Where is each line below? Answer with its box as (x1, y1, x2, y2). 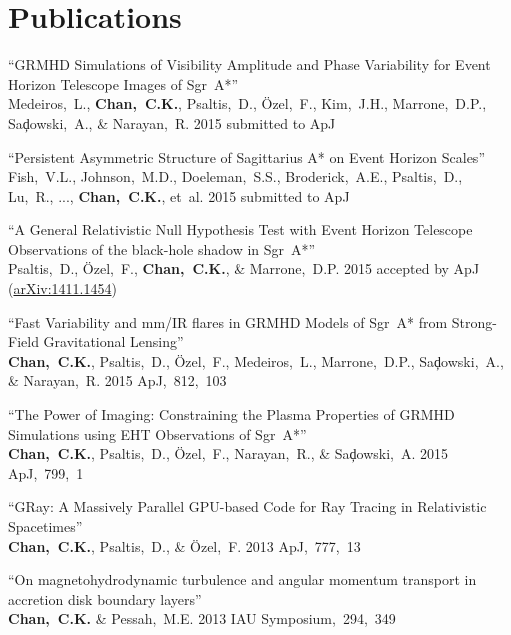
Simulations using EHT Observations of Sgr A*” (8, 423, 307, 444)
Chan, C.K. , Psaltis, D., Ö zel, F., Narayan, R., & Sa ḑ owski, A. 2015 (8, 443, 448, 464)
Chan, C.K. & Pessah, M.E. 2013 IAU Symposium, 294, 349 (8, 608, 396, 629)
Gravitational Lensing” (43, 331, 184, 352)
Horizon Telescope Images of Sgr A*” (8, 73, 239, 94)
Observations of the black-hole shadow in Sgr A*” (8, 238, 316, 259)
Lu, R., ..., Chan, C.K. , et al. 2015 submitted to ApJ (8, 185, 350, 206)
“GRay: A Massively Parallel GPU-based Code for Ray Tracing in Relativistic (8, 496, 487, 517)
